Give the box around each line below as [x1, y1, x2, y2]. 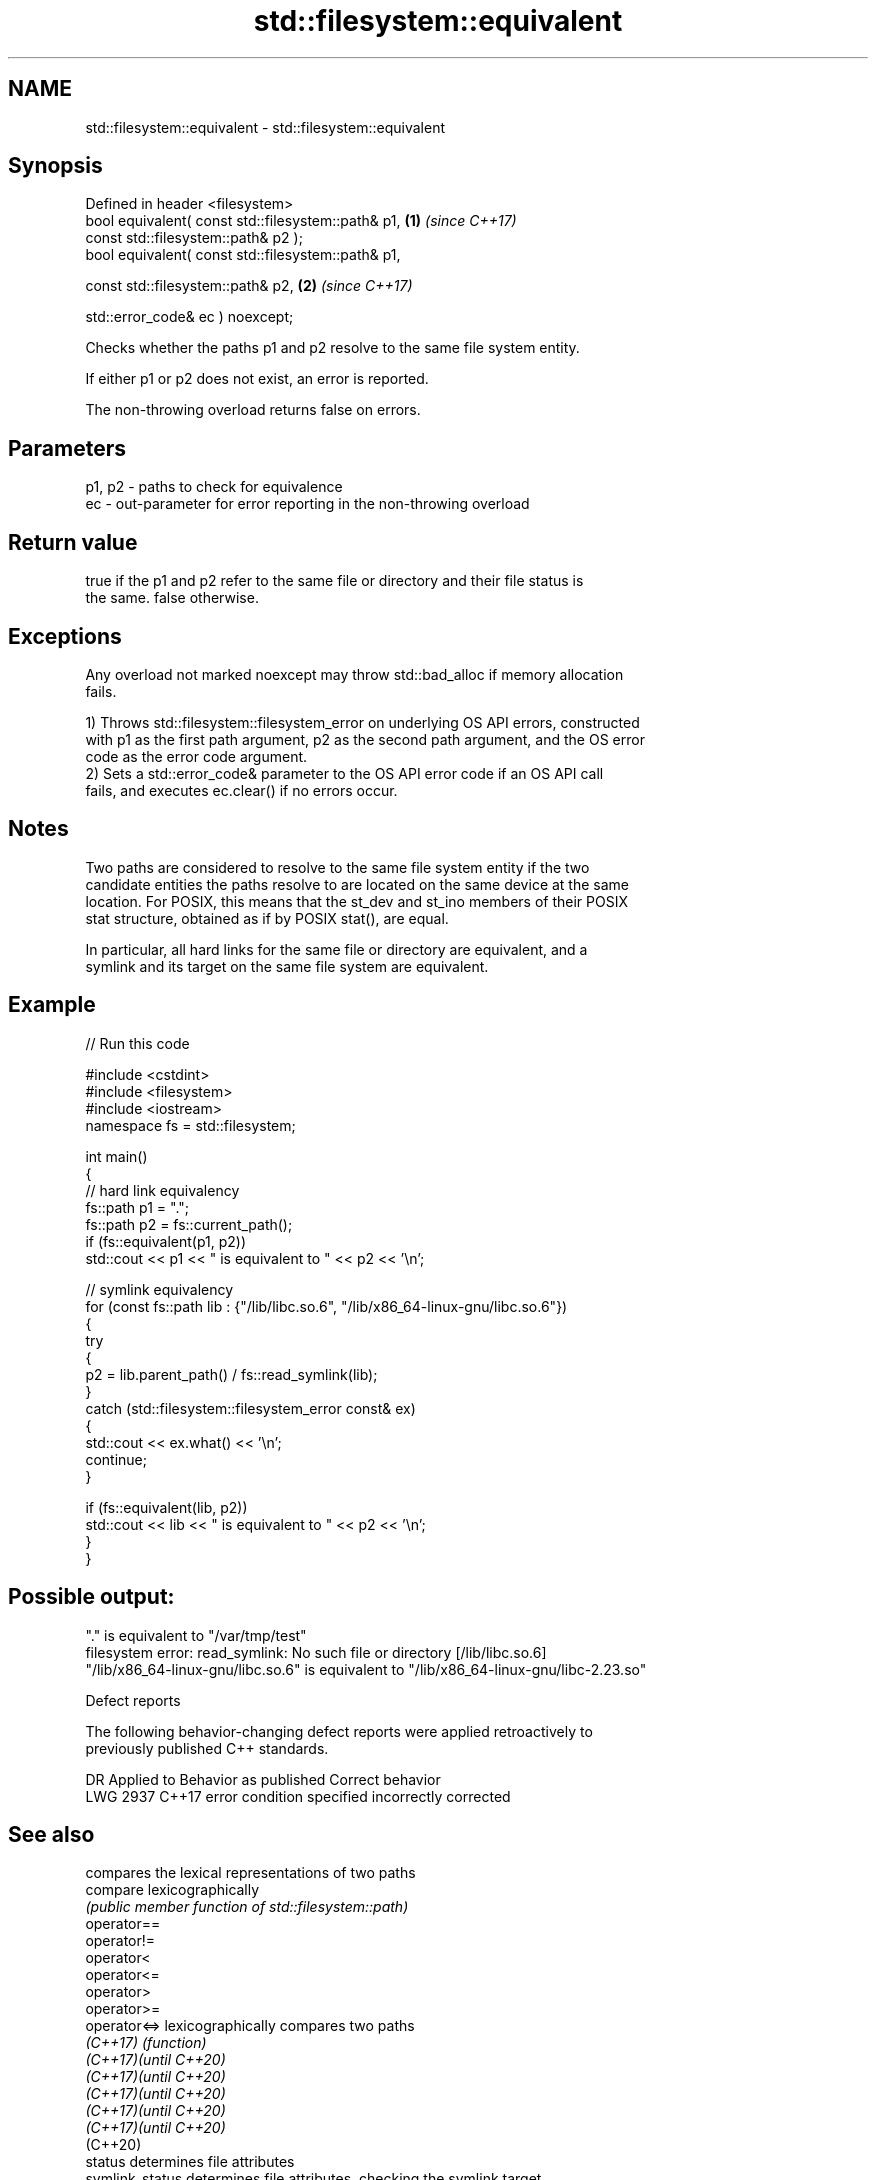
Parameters [8, 435, 126, 461]
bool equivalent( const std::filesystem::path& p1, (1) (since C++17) [85, 212, 517, 230]
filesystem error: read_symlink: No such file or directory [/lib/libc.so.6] [85, 1643, 547, 1661]
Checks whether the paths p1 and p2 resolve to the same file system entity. [85, 339, 580, 357]
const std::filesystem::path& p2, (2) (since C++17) [85, 277, 413, 295]
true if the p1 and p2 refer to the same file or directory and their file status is [85, 572, 584, 590]
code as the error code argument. [85, 747, 308, 765]
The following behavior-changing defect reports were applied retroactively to [85, 1722, 593, 1740]
